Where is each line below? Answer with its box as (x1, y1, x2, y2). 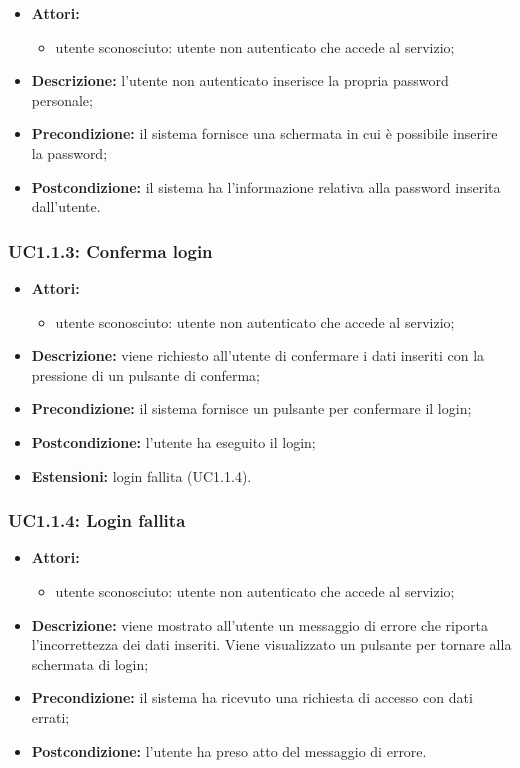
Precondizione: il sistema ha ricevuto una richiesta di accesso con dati (31, 687, 473, 708)
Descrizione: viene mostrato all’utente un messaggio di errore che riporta (31, 614, 489, 635)
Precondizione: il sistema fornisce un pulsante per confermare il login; (31, 398, 472, 419)
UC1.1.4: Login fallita (8, 508, 186, 533)
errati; (31, 706, 70, 727)
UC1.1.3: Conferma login (8, 238, 213, 263)
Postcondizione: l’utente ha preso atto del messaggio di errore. (31, 740, 427, 761)
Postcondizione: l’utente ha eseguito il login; (31, 431, 316, 452)
